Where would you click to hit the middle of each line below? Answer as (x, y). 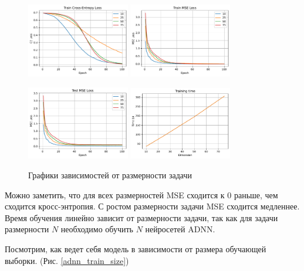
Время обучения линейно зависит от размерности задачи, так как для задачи (141, 217)
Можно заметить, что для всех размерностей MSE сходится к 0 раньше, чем (141, 194)
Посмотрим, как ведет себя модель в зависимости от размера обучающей (136, 249)
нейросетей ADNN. (180, 229)
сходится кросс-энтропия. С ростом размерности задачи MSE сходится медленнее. (152, 206)
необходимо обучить (97, 229)
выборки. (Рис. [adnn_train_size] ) (67, 260)
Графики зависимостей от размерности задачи (110, 175)
